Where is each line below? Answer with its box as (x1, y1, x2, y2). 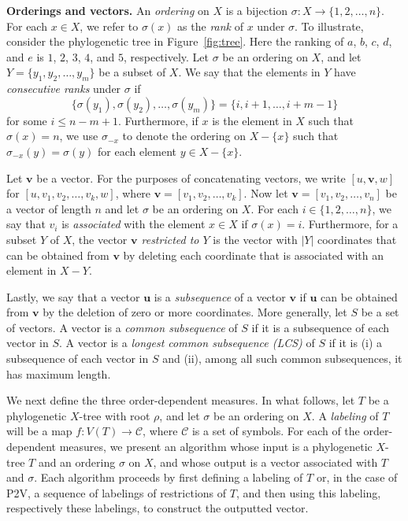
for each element (98, 142, 176, 159)
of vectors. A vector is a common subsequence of (6, 319, 238, 335)
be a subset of (98, 64, 166, 80)
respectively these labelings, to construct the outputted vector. (6, 500, 309, 516)
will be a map (6, 423, 72, 439)
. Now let (243, 185, 288, 201)
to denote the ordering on (122, 127, 246, 144)
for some (6, 112, 47, 128)
